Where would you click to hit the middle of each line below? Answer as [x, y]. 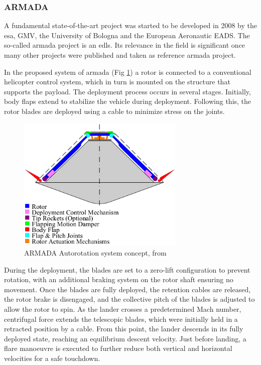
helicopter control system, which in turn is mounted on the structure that [117, 82]
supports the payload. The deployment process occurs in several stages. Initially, [127, 91]
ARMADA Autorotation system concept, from [95, 253]
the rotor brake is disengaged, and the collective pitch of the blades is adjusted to [129, 299]
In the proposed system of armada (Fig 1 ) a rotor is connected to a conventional [128, 72]
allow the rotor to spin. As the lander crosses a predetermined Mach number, [123, 309]
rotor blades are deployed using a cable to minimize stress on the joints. [114, 111]
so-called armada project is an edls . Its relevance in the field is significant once [125, 45]
